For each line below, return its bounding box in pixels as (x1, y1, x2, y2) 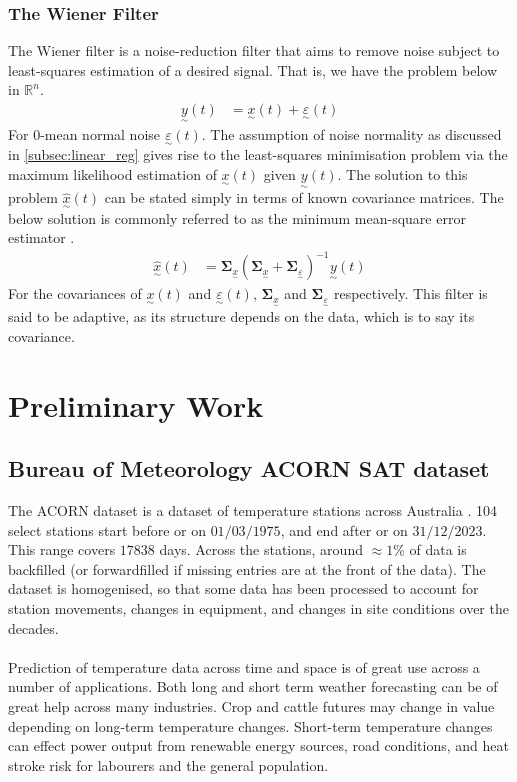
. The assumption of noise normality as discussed (201, 124, 502, 145)
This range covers (8, 539, 116, 560)
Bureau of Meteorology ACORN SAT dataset (8, 453, 490, 484)
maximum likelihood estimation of (8, 164, 217, 185)
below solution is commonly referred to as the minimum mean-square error (8, 207, 466, 228)
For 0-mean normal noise (8, 124, 161, 145)
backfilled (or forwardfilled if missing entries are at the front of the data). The (8, 558, 486, 579)
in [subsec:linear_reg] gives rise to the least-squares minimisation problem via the (8, 144, 508, 165)
